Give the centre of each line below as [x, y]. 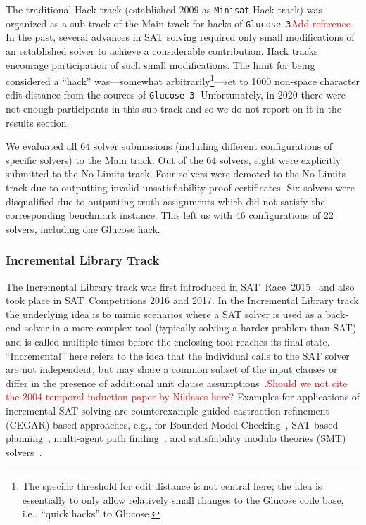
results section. [38, 122]
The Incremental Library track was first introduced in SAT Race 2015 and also [180, 286]
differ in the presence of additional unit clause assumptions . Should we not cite [177, 382]
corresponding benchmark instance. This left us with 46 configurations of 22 [170, 215]
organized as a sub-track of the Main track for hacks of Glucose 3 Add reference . [179, 23]
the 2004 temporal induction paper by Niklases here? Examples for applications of [183, 397]
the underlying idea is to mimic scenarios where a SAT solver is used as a [164, 314]
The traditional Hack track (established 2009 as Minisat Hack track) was [164, 9]
